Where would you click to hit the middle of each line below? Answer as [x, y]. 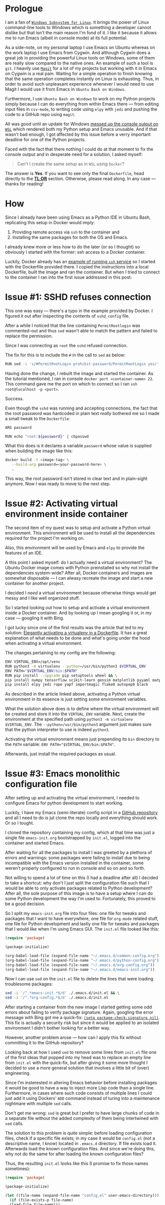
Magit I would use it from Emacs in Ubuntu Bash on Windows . [65, 89]
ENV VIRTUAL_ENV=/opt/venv [33, 662]
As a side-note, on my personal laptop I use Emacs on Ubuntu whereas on [80, 47]
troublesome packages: [29, 984]
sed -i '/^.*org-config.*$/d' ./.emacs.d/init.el [57, 998]
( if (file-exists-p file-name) [41, 1200]
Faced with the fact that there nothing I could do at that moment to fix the [79, 149]
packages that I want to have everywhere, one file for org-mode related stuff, [82, 919]
